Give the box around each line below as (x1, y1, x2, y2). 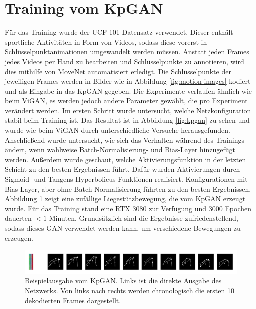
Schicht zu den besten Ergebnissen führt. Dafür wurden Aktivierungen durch (5, 164, 240, 174)
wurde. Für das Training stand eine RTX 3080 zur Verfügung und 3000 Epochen (5, 203, 252, 213)
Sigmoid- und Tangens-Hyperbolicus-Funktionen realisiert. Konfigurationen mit (5, 174, 248, 184)
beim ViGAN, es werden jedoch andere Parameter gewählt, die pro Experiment (5, 95, 248, 106)
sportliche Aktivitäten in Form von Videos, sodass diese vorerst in (5, 36, 207, 47)
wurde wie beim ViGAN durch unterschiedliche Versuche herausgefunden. (5, 125, 230, 135)
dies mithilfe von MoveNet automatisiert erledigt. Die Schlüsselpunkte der (5, 66, 231, 76)
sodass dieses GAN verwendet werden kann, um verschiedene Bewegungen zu (5, 223, 241, 233)
